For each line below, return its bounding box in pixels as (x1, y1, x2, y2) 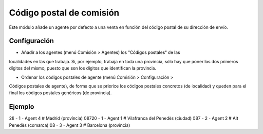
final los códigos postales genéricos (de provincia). (9, 90, 112, 96)
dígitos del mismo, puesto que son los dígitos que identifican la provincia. (9, 66, 157, 71)
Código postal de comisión (9, 7, 119, 18)
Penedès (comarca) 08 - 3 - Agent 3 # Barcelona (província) (9, 122, 131, 128)
